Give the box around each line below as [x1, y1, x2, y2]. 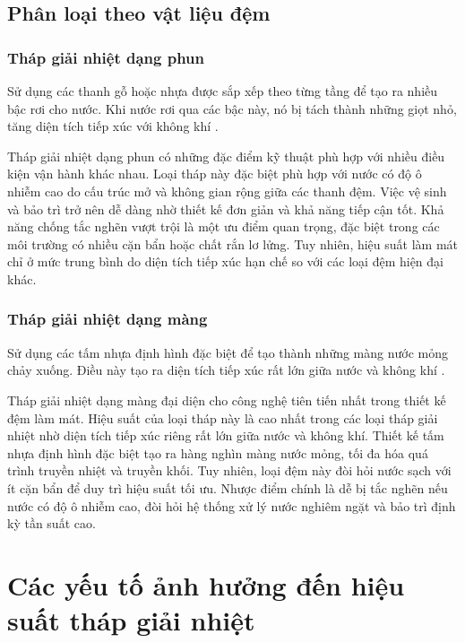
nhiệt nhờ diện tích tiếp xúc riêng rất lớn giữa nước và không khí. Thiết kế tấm [7, 426, 444, 445]
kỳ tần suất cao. [7, 514, 96, 533]
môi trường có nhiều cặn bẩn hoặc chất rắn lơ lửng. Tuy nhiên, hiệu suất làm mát [7, 234, 459, 253]
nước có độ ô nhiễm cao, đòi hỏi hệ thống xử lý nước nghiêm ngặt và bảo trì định [7, 496, 456, 515]
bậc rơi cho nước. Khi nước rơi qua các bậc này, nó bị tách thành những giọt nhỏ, [7, 99, 457, 117]
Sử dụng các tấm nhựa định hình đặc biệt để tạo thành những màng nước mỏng [7, 343, 449, 361]
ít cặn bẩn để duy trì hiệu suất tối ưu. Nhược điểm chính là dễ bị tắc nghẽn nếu [7, 478, 448, 497]
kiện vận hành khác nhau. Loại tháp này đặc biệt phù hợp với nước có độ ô [7, 164, 422, 183]
